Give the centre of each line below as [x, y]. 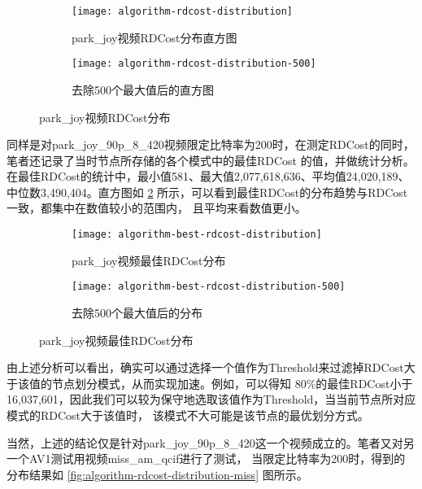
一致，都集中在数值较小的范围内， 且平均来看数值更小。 [157, 208]
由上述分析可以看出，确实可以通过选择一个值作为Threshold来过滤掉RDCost [205, 367]
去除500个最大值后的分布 [137, 312]
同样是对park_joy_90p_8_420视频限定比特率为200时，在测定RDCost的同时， [211, 144]
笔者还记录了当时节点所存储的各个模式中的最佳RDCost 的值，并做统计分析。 [211, 160]
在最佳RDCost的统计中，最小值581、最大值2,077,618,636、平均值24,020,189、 [208, 176]
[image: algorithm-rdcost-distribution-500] [194, 64]
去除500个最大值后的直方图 [143, 89]
